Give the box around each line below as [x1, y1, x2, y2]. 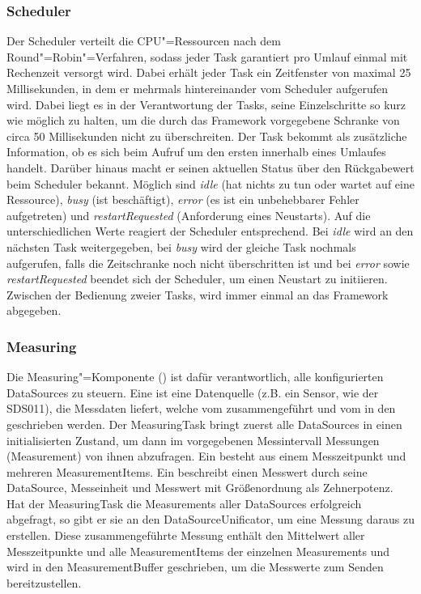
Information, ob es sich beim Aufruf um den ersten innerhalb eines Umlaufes [6, 143, 386, 160]
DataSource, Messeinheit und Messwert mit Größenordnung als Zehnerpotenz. [6, 479, 393, 496]
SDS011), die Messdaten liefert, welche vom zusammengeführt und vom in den [6, 400, 396, 417]
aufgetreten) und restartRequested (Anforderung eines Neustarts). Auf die [6, 206, 371, 223]
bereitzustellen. [6, 574, 82, 591]
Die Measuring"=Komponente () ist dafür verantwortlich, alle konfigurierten [6, 368, 384, 385]
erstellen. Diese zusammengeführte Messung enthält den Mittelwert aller [6, 527, 365, 544]
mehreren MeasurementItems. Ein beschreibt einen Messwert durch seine [6, 463, 368, 480]
